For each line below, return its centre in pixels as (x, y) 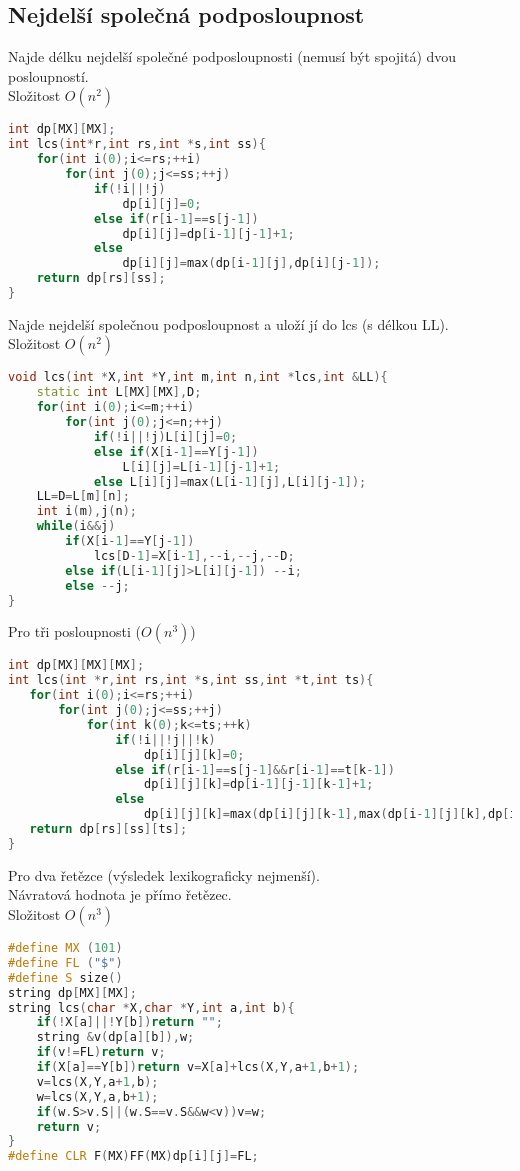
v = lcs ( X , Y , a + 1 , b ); (97, 1081)
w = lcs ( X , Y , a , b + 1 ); (97, 1096)
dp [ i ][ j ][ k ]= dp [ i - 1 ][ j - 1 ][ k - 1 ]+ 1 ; (259, 784)
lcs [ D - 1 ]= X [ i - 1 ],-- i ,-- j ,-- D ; (194, 555)
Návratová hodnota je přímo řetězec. (120, 894)
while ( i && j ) (76, 526)
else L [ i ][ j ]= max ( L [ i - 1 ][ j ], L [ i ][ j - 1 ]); (230, 481)
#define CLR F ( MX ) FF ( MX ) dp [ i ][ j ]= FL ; (133, 1156)
